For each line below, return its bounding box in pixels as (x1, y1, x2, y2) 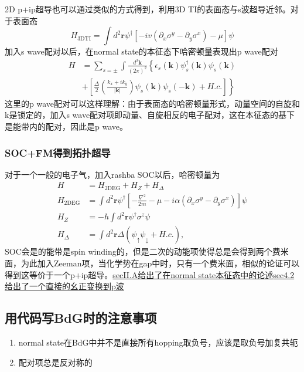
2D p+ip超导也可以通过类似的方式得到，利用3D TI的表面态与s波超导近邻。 (5, 3, 291, 15)
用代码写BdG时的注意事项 (5, 309, 157, 327)
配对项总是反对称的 (18, 356, 93, 368)
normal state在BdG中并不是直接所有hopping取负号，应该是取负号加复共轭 (18, 336, 298, 349)
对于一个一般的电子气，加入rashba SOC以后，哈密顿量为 (5, 168, 220, 180)
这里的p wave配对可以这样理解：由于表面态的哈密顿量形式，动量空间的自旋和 (5, 97, 300, 109)
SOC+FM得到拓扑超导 (5, 145, 111, 160)
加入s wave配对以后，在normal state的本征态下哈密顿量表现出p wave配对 (5, 45, 278, 58)
